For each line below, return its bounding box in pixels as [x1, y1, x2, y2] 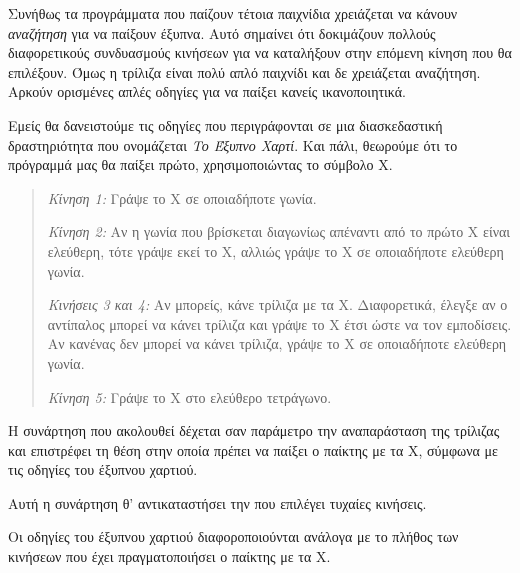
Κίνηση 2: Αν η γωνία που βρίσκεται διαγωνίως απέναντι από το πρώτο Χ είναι [47, 221, 511, 242]
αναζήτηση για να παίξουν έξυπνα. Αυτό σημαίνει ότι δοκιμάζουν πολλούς [8, 22, 436, 43]
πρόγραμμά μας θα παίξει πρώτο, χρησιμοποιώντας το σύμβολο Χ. [8, 154, 393, 175]
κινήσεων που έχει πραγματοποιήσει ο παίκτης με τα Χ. [8, 546, 331, 567]
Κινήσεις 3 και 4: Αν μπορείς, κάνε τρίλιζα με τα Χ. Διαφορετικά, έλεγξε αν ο [47, 294, 508, 315]
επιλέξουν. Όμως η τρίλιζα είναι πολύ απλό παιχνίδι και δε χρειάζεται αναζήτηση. [8, 61, 481, 82]
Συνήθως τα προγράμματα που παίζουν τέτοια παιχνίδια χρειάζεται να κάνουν [8, 3, 458, 23]
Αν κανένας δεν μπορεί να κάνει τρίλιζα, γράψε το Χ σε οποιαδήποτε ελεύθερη [47, 333, 507, 354]
